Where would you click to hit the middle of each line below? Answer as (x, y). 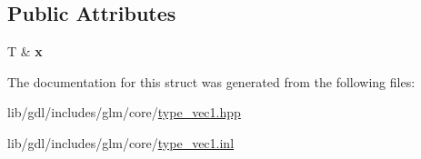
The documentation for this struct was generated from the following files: (211, 81)
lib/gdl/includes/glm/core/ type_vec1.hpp (124, 112)
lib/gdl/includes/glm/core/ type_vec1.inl (121, 142)
